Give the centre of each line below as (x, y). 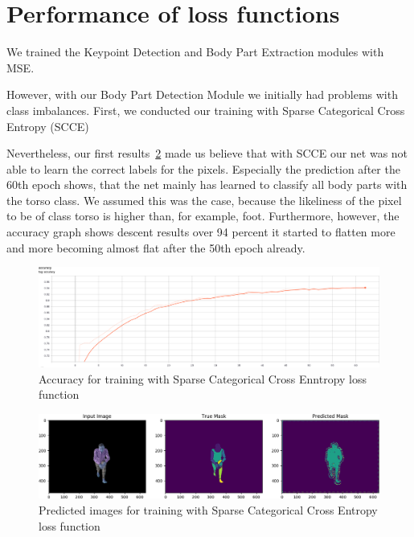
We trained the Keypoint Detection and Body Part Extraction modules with (195, 52)
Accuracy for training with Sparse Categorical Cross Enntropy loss (203, 378)
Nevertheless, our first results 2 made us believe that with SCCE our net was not (207, 153)
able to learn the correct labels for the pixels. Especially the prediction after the (203, 168)
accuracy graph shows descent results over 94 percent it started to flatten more (201, 232)
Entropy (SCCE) (48, 126)
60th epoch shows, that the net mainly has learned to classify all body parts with (207, 184)
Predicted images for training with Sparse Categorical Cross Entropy (208, 509)
